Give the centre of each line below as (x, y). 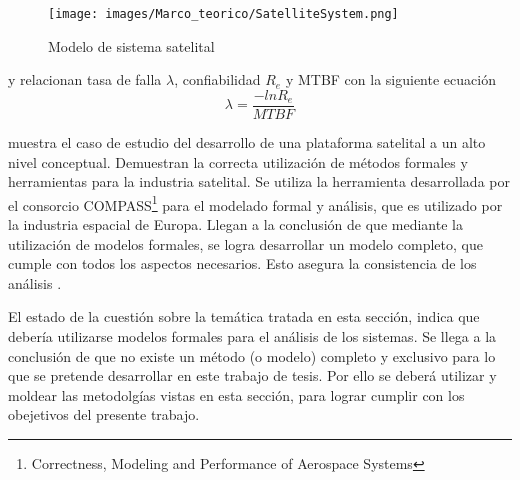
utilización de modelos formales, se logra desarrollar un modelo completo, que (245, 243)
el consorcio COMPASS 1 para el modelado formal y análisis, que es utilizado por (255, 203)
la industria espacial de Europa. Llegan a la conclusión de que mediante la (235, 223)
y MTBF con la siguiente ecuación (390, 79)
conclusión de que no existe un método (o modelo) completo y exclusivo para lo (252, 355)
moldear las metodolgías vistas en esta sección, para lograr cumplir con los (236, 394)
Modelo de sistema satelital (131, 45)
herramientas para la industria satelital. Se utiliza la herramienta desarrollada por (259, 181)
